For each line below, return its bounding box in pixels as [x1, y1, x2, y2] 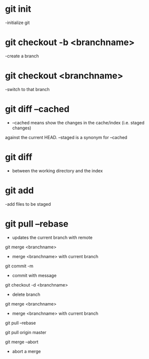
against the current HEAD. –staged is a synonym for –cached [5, 134, 128, 140]
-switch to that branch [5, 86, 50, 92]
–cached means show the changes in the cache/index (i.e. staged [12, 120, 145, 125]
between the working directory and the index [12, 168, 103, 173]
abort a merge [12, 348, 41, 354]
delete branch [12, 291, 41, 297]
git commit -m [5, 263, 34, 269]
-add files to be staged [5, 201, 51, 207]
